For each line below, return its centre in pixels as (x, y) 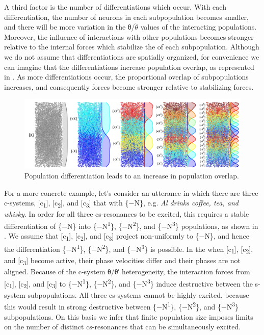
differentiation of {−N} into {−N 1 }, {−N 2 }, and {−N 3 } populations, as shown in (131, 225)
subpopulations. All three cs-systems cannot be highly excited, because (138, 294)
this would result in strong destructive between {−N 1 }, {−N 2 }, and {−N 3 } (122, 306)
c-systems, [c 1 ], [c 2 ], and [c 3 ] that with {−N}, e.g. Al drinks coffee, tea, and (121, 203)
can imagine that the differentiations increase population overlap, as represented (129, 67)
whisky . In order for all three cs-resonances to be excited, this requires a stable (127, 214)
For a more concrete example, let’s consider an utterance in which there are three (131, 192)
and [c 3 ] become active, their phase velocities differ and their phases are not (122, 261)
